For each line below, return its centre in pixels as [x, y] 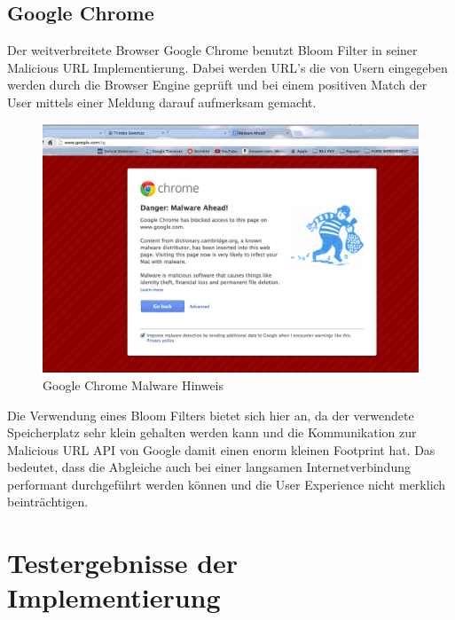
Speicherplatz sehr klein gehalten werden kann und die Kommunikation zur [212, 432]
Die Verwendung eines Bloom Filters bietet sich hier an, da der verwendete [211, 415]
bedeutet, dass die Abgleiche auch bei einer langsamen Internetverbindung [209, 467]
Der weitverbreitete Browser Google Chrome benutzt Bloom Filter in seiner [212, 50]
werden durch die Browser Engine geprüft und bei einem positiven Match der [217, 85]
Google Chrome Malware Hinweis [133, 385]
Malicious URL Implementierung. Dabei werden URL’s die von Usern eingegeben [227, 67]
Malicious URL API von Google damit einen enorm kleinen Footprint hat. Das [221, 449]
